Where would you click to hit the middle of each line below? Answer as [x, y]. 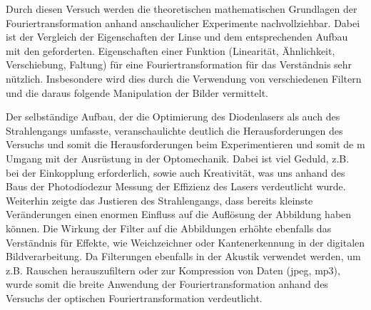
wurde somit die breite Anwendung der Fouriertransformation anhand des [167, 284]
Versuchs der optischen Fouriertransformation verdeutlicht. [134, 298]
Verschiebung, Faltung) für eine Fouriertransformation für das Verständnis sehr [179, 64]
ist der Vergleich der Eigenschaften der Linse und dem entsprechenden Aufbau [177, 37]
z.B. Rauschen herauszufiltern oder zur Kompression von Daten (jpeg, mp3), [173, 270]
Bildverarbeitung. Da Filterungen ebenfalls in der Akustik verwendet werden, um [183, 256]
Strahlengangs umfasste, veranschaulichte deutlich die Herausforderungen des [174, 130]
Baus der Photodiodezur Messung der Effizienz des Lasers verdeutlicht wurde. [176, 186]
